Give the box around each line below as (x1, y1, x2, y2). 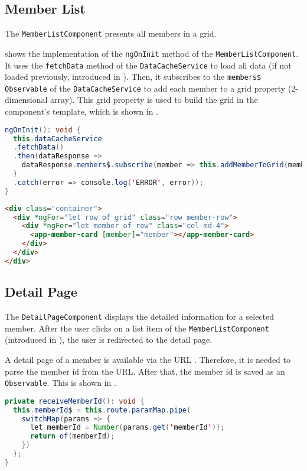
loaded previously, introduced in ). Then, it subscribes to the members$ (5, 70, 262, 83)
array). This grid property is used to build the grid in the (50, 93, 258, 106)
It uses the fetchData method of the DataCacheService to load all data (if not (5, 59, 292, 71)
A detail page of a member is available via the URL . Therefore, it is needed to (5, 353, 290, 365)
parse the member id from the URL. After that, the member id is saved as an (5, 365, 285, 377)
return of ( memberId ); (30, 432, 115, 441)
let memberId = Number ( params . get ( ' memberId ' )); (30, 423, 225, 432)
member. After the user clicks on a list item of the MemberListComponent (5, 321, 269, 334)
